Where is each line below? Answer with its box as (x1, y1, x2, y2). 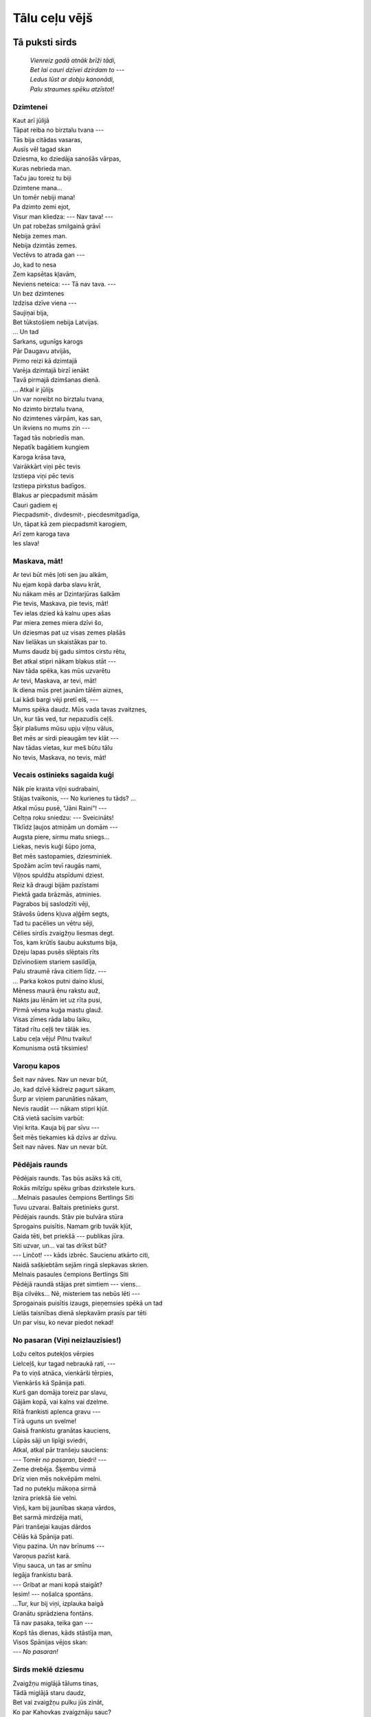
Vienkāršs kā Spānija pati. (12, 1378, 86, 1387)
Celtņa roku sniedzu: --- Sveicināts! (12, 813, 114, 821)
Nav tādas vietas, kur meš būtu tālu (12, 744, 113, 752)
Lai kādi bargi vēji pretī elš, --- (12, 696, 99, 704)
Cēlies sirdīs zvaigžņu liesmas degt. (12, 929, 115, 937)
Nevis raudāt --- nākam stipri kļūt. (12, 1104, 109, 1113)
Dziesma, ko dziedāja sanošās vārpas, (12, 155, 122, 163)
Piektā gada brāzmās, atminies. (12, 890, 102, 899)
